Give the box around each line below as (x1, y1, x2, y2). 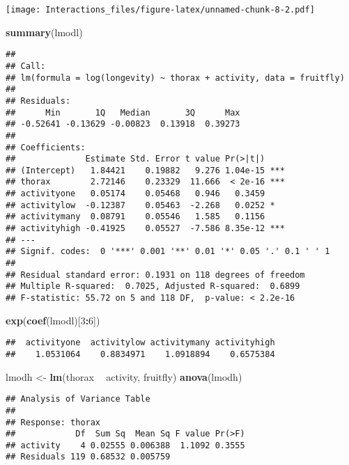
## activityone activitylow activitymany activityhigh (6, 338, 275, 348)
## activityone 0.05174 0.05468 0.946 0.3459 (6, 189, 265, 199)
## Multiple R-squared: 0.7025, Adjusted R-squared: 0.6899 (6, 281, 300, 292)
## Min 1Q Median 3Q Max (6, 107, 240, 118)
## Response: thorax (6, 417, 101, 427)
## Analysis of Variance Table (6, 394, 150, 404)
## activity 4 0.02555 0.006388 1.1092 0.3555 (6, 440, 245, 450)
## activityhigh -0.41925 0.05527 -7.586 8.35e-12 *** (6, 223, 285, 234)
